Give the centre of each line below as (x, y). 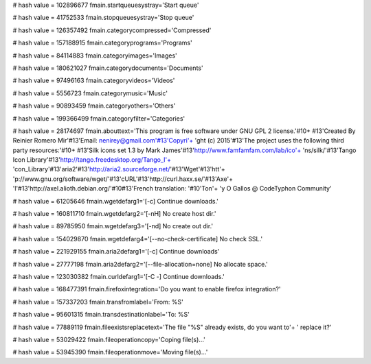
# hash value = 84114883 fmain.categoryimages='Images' (95, 56)
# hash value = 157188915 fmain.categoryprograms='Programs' (102, 43)
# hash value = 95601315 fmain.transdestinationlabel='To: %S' (101, 315)
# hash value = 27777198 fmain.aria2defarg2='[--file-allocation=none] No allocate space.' (140, 264)
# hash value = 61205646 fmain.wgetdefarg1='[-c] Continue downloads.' (116, 201)
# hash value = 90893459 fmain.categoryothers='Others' (94, 106)
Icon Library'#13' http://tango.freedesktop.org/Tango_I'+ (92, 160)
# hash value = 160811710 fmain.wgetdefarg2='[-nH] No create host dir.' (114, 214)
